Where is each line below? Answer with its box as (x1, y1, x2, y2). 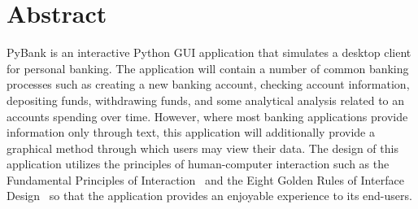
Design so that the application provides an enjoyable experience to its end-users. (7, 187, 412, 204)
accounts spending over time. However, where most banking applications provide (7, 107, 408, 124)
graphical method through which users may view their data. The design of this (7, 139, 398, 156)
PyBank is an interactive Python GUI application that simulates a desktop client (7, 44, 411, 61)
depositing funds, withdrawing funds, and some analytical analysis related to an (7, 91, 405, 108)
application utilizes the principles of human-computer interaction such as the (7, 155, 390, 172)
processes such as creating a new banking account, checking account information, (7, 76, 410, 93)
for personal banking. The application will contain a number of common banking (7, 59, 409, 76)
